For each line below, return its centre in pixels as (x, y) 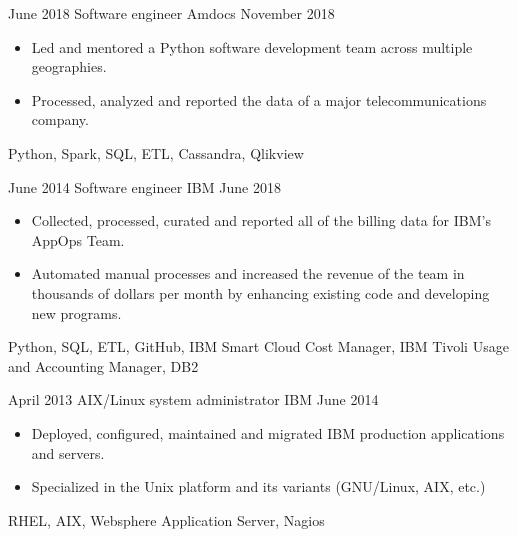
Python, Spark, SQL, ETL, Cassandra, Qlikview (156, 152)
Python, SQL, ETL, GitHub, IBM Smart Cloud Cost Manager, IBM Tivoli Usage (258, 346)
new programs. (76, 312)
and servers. (68, 452)
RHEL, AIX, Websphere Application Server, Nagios (166, 519)
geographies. (69, 66)
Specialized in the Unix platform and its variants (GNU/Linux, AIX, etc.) (258, 486)
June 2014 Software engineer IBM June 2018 (144, 186)
